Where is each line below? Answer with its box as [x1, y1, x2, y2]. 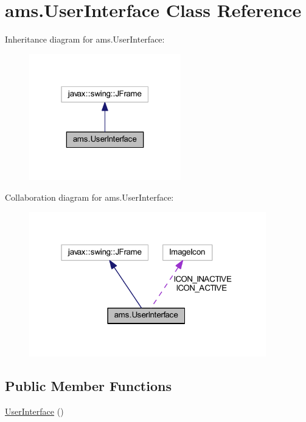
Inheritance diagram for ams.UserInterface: [5, 33, 165, 46]
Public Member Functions [5, 376, 172, 395]
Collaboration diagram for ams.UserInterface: [5, 191, 174, 204]
